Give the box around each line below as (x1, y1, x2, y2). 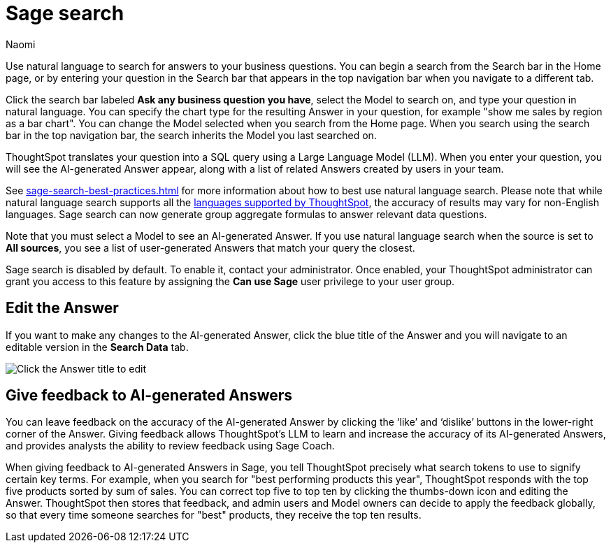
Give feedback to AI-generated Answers (6, 387, 293, 405)
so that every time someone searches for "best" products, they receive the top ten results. (6, 509, 422, 521)
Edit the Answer (6, 299, 119, 317)
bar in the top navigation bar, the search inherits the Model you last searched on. (6, 129, 377, 141)
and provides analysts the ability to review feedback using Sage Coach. (6, 440, 335, 452)
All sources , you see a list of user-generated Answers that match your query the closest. (6, 241, 415, 254)
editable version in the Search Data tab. (6, 340, 189, 353)
